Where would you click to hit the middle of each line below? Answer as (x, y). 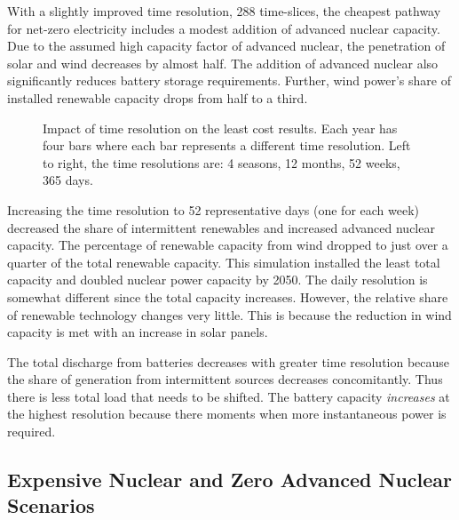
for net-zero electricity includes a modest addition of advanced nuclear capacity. (224, 28)
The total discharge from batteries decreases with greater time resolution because (229, 361)
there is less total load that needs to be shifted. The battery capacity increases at (229, 396)
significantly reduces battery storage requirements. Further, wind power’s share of (229, 80)
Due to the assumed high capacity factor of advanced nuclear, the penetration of (226, 46)
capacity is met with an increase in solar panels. (138, 332)
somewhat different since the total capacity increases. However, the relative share (228, 296)
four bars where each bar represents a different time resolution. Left (227, 145)
